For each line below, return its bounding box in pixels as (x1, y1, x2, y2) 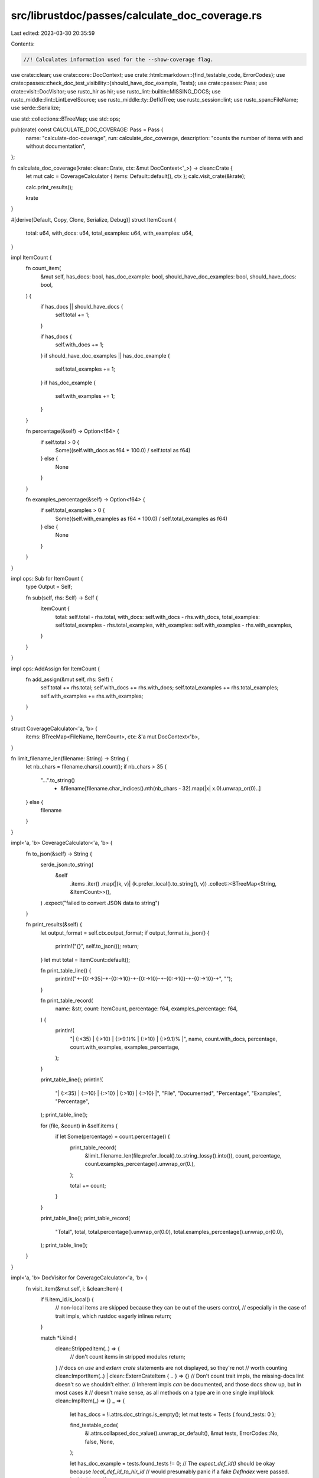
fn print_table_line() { (40, 967, 92, 974)
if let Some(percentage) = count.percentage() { (55, 1133, 171, 1140)
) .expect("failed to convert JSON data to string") (40, 899, 159, 906)
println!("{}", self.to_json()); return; (55, 943, 139, 950)
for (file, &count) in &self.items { (40, 1122, 118, 1129)
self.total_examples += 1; (55, 365, 115, 372)
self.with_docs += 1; (55, 341, 104, 348)
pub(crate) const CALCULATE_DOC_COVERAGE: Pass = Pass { (11, 126, 164, 133)
